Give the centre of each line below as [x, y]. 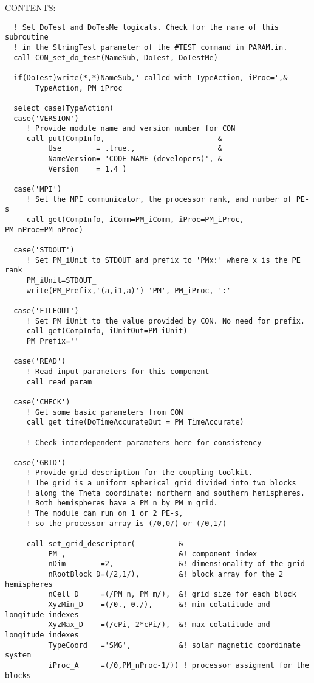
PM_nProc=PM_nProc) [44, 230]
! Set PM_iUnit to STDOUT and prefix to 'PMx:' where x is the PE [163, 260]
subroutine [27, 37]
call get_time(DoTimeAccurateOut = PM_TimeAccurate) [135, 422]
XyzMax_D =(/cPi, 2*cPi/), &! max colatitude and [159, 625]
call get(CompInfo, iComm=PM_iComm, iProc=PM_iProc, [135, 220]
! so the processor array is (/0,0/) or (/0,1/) [127, 523]
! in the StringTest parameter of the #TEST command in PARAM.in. [151, 47]
